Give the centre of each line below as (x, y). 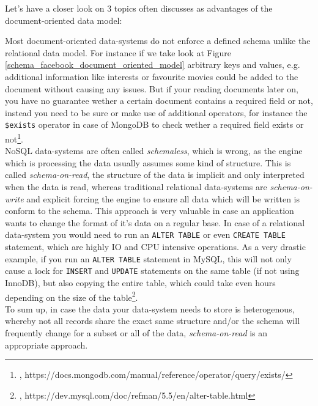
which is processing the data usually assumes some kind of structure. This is (148, 162)
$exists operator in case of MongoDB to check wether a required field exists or (154, 124)
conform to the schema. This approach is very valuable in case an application (150, 211)
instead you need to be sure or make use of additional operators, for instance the (156, 112)
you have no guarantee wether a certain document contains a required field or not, (159, 101)
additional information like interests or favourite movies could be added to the (152, 76)
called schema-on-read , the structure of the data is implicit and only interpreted (155, 175)
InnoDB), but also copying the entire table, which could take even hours (140, 282)
